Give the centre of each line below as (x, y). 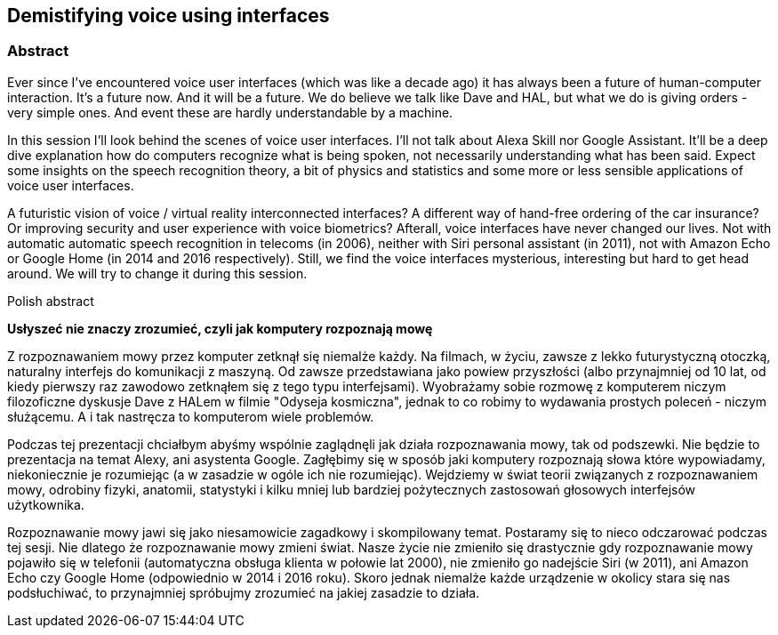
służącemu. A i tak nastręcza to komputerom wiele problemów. (191, 416)
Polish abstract (51, 301)
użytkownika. (46, 504)
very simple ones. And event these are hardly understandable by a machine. (230, 112)
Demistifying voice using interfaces (168, 16)
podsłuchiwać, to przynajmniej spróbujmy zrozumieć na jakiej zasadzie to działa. (244, 592)
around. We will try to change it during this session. (157, 273)
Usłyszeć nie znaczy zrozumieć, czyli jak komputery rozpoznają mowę (220, 328)
